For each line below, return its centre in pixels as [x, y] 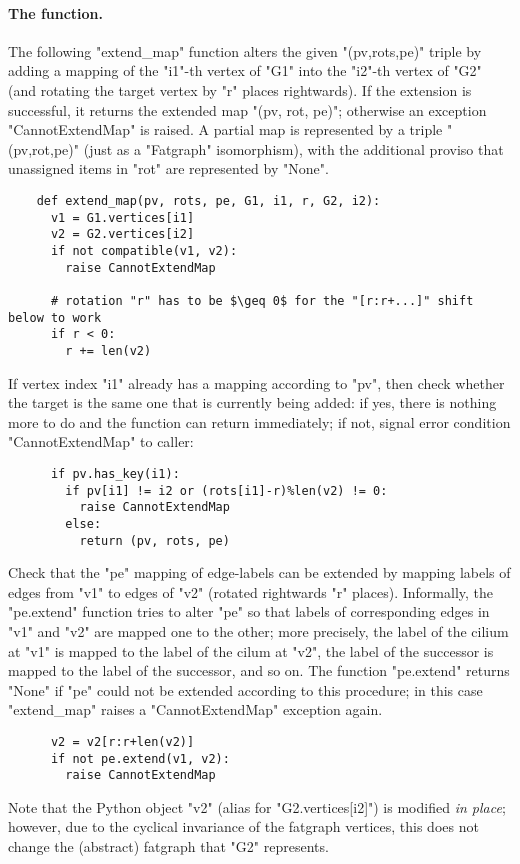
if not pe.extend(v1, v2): [140, 758]
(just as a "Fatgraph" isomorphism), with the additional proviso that [293, 148]
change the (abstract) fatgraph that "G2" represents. [168, 846]
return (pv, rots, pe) [154, 540]
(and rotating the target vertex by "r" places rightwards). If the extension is [240, 89]
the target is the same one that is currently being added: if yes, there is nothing [252, 402]
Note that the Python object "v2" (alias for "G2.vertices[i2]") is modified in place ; [257, 806]
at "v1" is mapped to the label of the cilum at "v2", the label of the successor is [251, 650]
